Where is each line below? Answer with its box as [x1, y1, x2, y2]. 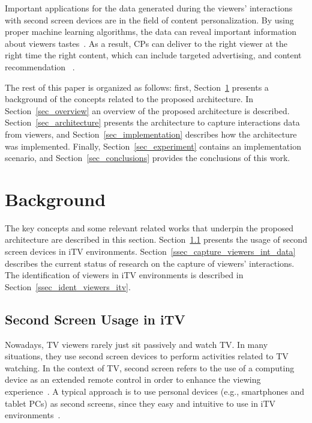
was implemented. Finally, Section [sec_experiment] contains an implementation [5, 139, 301, 152]
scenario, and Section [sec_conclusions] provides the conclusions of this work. [5, 151, 290, 164]
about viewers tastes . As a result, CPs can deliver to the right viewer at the [5, 37, 287, 49]
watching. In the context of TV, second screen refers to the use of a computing [5, 361, 295, 374]
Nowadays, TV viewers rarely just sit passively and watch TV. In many [5, 338, 268, 350]
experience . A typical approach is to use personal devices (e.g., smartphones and [5, 385, 305, 397]
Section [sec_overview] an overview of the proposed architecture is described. [5, 104, 290, 117]
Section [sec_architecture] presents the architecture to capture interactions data [5, 116, 300, 129]
